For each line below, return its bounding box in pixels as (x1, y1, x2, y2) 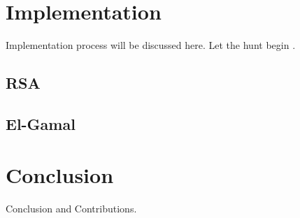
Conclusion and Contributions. (6, 201, 137, 216)
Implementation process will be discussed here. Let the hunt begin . (6, 38, 296, 52)
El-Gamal (6, 112, 76, 134)
